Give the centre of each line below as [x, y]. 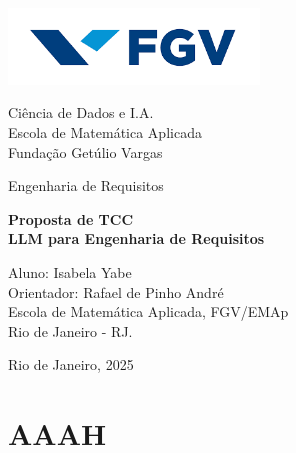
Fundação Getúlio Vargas [85, 151]
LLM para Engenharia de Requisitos [136, 238]
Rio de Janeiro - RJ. [70, 330]
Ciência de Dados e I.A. [81, 112]
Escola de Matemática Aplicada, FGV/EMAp [148, 311]
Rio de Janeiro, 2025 [71, 364]
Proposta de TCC [71, 218]
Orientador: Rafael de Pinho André [116, 291]
